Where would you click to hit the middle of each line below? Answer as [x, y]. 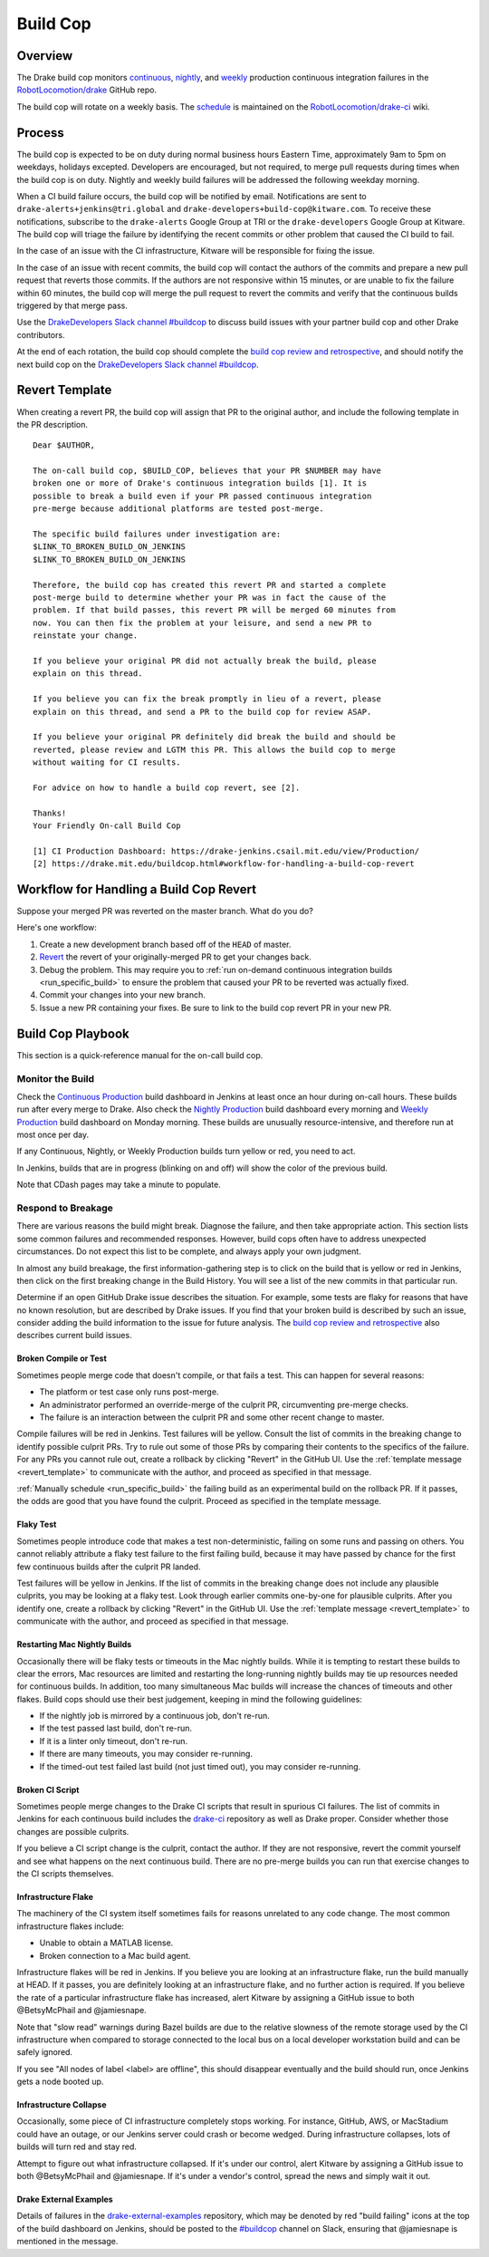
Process [40, 133]
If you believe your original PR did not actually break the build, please [205, 661]
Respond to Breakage [65, 1208]
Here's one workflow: [57, 928]
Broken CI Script [48, 1789]
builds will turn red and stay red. [77, 2146]
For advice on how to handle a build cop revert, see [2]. [167, 787]
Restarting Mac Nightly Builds [74, 1645]
